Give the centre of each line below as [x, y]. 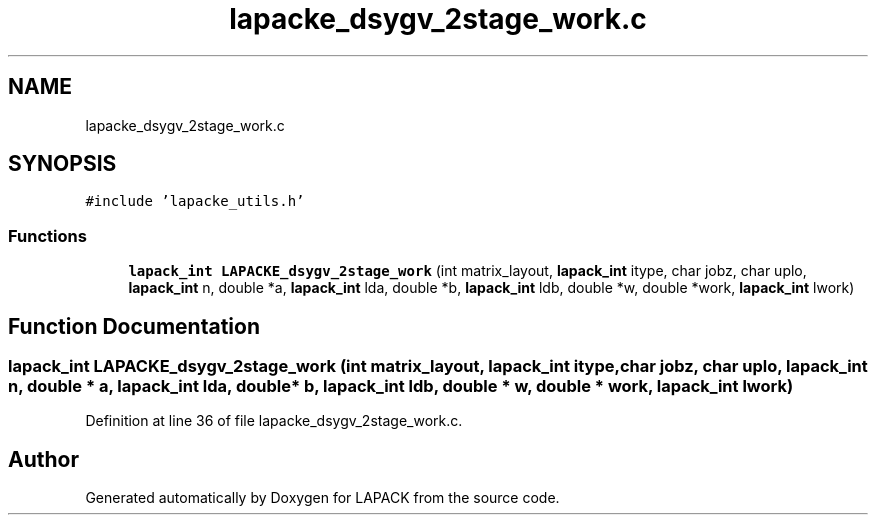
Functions [47, 235]
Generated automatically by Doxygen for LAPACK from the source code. [322, 498]
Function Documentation [134, 326]
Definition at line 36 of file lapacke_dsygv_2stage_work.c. [274, 421]
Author [43, 459]
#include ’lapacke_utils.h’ [195, 201]
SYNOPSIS [62, 164]
